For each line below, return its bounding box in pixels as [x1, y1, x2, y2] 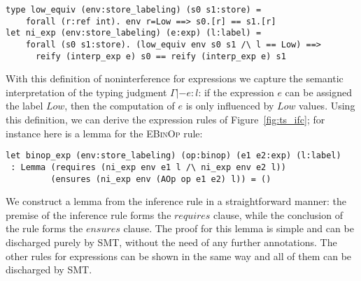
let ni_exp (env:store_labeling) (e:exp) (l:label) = [6, 28, 262, 38]
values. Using [299, 98, 355, 113]
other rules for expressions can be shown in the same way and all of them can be [6, 248, 352, 263]
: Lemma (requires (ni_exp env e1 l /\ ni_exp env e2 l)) [10, 162, 286, 172]
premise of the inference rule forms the [6, 207, 171, 222]
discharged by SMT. [6, 262, 92, 277]
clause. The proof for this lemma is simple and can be [123, 221, 354, 236]
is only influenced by [185, 98, 274, 113]
